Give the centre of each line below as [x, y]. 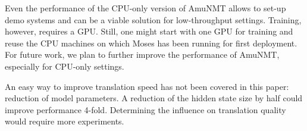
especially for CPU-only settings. [65, 66]
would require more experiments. [65, 121]
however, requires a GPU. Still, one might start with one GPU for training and [149, 31]
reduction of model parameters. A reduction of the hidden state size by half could [154, 98]
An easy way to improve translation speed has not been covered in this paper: [147, 86]
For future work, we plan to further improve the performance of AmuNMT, [142, 54]
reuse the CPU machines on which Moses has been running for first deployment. [151, 43]
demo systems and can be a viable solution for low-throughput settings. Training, [153, 19]
